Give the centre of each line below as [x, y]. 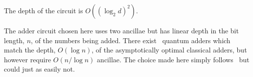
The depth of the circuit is [44, 10]
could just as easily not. [39, 69]
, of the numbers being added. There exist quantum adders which [131, 40]
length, [14, 40]
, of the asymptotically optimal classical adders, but [169, 50]
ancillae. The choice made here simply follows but [173, 59]
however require [28, 59]
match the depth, [30, 50]
